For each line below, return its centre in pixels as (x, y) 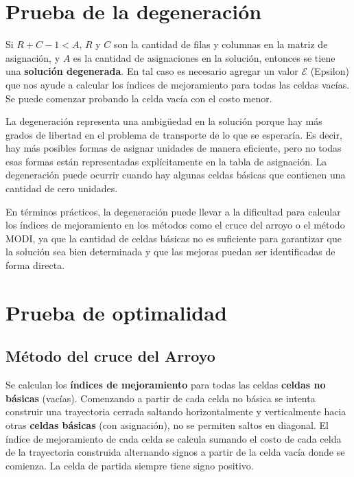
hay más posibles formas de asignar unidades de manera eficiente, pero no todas (174, 148)
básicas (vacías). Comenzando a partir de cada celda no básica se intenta (161, 398)
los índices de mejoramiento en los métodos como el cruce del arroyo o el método (175, 225)
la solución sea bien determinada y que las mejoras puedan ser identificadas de (170, 252)
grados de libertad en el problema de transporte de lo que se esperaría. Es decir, (174, 134)
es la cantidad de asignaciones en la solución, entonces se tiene (204, 57)
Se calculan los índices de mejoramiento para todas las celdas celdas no (166, 385)
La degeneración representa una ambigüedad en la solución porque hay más (164, 121)
